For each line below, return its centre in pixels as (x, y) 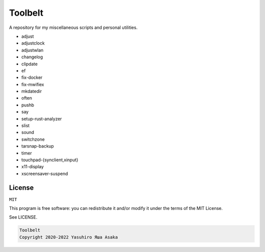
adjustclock (33, 43)
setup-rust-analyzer (42, 119)
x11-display (33, 167)
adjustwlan (32, 50)
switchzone (33, 139)
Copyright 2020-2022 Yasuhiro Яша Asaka (68, 237)
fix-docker (32, 77)
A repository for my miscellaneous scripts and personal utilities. (73, 27)
